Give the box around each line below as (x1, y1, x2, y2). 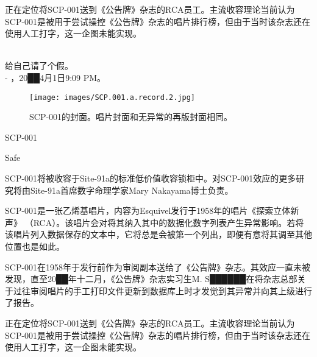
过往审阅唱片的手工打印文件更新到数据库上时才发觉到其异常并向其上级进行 (13, 284, 312, 297)
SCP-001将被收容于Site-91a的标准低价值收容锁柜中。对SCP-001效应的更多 (5, 172, 296, 184)
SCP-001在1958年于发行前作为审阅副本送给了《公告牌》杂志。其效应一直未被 (5, 260, 311, 273)
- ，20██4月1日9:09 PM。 (5, 71, 106, 83)
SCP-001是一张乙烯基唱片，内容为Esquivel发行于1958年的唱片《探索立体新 (5, 204, 299, 217)
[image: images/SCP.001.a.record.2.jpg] (29, 93, 196, 102)
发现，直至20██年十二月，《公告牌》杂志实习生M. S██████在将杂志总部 (5, 272, 297, 285)
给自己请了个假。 (5, 59, 73, 72)
